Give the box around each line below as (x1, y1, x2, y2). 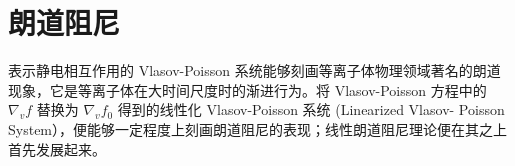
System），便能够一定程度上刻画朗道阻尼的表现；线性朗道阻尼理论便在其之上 (8, 118, 508, 139)
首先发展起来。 (8, 138, 106, 159)
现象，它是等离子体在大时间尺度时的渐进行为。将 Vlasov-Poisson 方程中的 (8, 79, 487, 100)
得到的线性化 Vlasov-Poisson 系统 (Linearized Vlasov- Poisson (117, 99, 505, 120)
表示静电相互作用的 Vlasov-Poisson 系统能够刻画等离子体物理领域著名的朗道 (8, 60, 501, 81)
